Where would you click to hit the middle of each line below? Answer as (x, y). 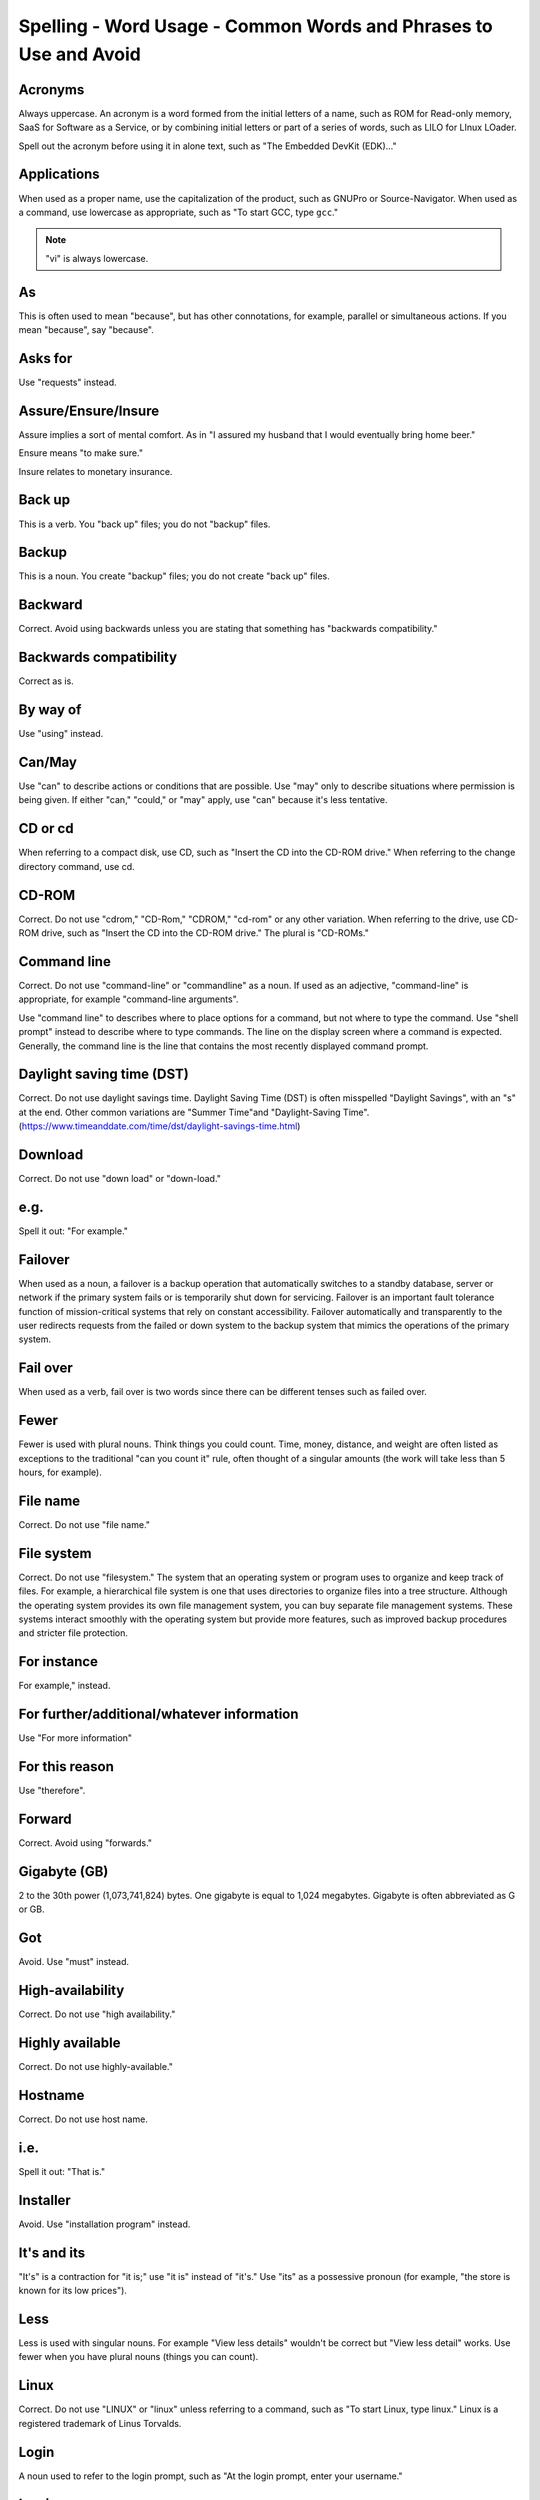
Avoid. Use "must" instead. (74, 1962)
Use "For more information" (75, 1738)
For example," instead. (64, 1686)
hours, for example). (60, 1472)
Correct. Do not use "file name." (84, 1524)
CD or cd (46, 828)
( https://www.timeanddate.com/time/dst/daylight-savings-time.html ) (159, 1126)
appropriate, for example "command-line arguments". (128, 999)
